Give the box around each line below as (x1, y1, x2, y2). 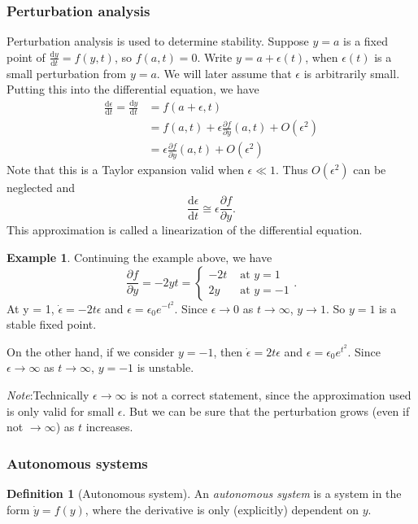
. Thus (276, 160, 308, 177)
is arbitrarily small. (303, 64, 400, 81)
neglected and (7, 178, 75, 195)
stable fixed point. (7, 316, 97, 333)
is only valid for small (7, 402, 115, 419)
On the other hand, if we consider (7, 343, 175, 360)
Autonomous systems (7, 452, 148, 473)
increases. (85, 418, 133, 435)
